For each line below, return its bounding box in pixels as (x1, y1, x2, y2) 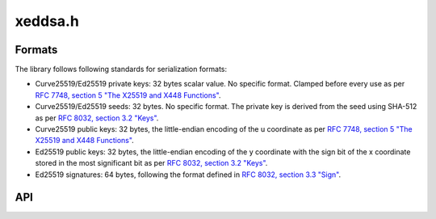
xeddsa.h (15, 12, 80, 30)
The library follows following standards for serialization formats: (15, 65, 228, 74)
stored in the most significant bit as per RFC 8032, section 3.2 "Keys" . (35, 158, 268, 168)
